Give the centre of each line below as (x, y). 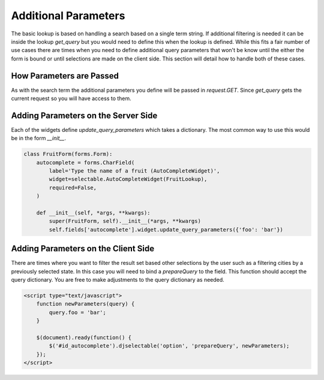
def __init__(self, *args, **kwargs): (93, 213)
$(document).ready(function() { (84, 338)
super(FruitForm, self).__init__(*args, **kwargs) (125, 221)
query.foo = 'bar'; (77, 312)
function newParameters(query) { (85, 304)
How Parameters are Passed (65, 76)
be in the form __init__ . (38, 138)
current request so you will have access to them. (71, 98)
